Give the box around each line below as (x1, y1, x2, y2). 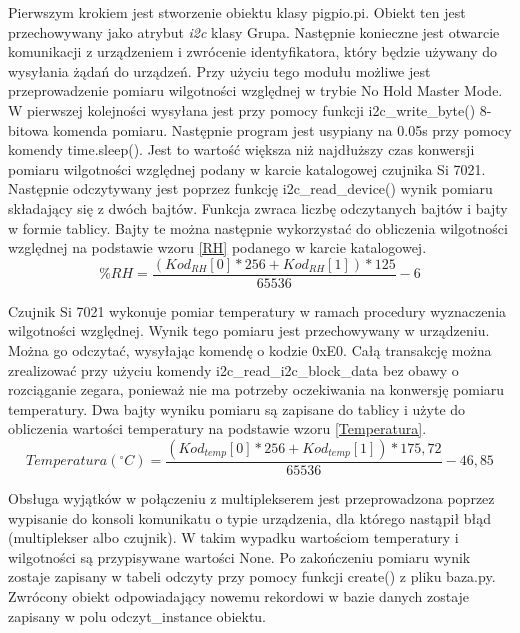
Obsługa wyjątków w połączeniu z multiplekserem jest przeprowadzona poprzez (8, 487, 495, 508)
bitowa (8, 119, 49, 140)
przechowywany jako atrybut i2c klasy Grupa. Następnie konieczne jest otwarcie (8, 21, 500, 42)
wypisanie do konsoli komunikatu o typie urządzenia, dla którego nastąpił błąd (8, 507, 492, 528)
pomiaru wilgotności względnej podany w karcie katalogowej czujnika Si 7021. (8, 158, 486, 179)
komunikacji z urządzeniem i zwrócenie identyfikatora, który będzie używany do (8, 41, 497, 62)
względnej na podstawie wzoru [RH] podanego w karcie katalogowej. (8, 237, 427, 258)
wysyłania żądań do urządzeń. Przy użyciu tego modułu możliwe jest (8, 60, 431, 81)
